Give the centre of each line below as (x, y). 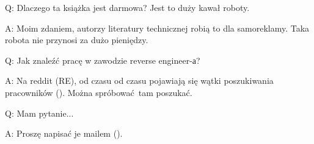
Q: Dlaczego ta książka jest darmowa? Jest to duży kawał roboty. (127, 7)
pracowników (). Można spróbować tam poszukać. (99, 92)
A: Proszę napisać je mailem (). (64, 133)
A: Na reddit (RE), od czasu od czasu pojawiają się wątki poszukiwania (139, 81)
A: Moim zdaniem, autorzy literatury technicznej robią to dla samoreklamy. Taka (157, 28)
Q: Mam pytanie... (39, 113)
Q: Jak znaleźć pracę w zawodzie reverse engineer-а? (103, 60)
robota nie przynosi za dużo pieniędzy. (77, 40)
